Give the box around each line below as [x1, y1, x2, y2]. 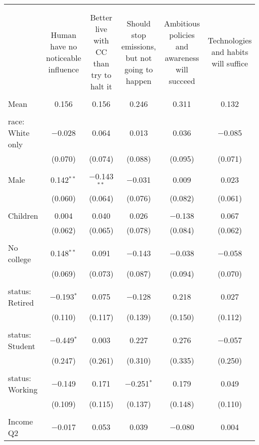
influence [48, 63, 79, 75]
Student [8, 340, 35, 352]
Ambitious [164, 17, 200, 29]
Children [8, 209, 38, 221]
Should [127, 17, 151, 29]
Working [8, 383, 38, 395]
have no [50, 40, 77, 52]
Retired [8, 296, 34, 308]
